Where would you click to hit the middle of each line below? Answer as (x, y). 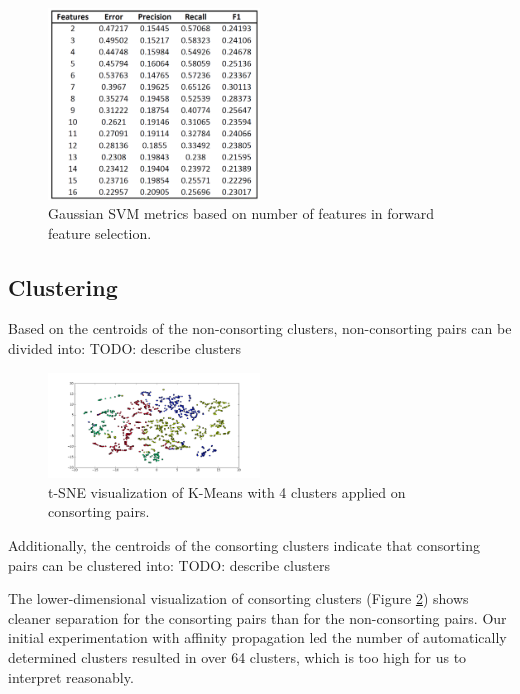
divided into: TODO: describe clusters (125, 348)
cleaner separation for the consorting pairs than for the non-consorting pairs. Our (257, 617)
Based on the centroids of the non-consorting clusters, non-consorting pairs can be (260, 328)
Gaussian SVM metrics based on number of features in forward (241, 213)
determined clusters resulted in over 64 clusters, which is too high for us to (237, 657)
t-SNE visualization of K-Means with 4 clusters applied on (227, 491)
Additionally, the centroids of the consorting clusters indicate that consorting (244, 545)
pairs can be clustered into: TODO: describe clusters (169, 564)
